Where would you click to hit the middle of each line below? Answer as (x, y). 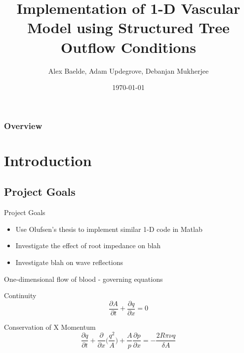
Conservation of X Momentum (50, 327)
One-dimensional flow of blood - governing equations (83, 279)
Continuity (20, 295)
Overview (23, 125)
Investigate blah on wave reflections (69, 262)
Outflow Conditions (128, 47)
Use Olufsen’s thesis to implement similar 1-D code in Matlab (109, 229)
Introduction (48, 160)
